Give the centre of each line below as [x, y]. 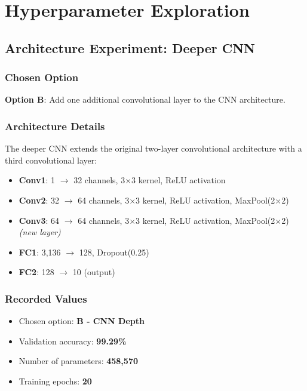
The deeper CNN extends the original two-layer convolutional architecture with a [153, 148]
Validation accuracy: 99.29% [73, 341]
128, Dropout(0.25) [114, 252]
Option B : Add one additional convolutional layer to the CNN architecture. [145, 99]
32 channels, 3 [99, 180]
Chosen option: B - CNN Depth [82, 321]
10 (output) [94, 272]
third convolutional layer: [51, 160]
